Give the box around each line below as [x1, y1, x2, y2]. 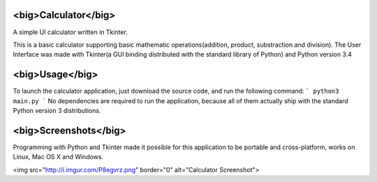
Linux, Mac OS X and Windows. [13, 153, 104, 161]
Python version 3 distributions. [13, 106, 101, 114]
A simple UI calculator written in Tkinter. [13, 28, 128, 36]
